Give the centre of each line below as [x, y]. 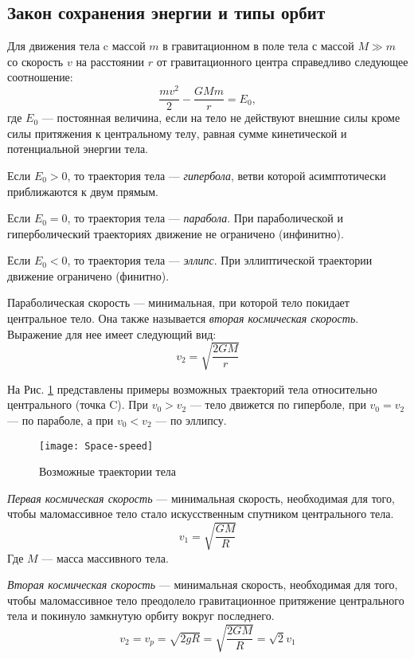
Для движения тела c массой [76, 46]
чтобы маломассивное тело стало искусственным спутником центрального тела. [201, 514]
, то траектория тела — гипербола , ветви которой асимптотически [227, 175]
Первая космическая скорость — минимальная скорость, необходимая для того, [201, 498]
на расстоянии [110, 61]
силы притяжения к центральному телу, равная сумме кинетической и [177, 133]
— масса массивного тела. [105, 557]
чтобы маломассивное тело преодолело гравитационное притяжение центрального [206, 600]
